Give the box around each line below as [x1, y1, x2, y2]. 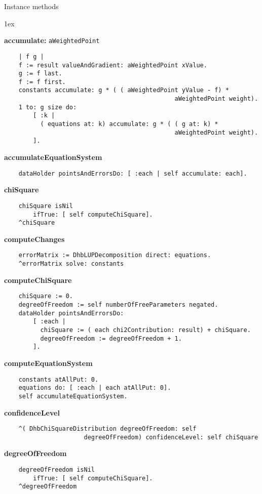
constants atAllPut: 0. [18, 376, 99, 383]
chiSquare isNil [18, 202, 73, 210]
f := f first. [18, 78, 66, 86]
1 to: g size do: [18, 103, 77, 111]
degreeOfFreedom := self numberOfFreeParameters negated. [18, 301, 218, 309]
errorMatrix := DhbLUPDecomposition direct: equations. [18, 252, 211, 259]
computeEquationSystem [4, 357, 93, 368]
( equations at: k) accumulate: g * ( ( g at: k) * [40, 120, 218, 128]
